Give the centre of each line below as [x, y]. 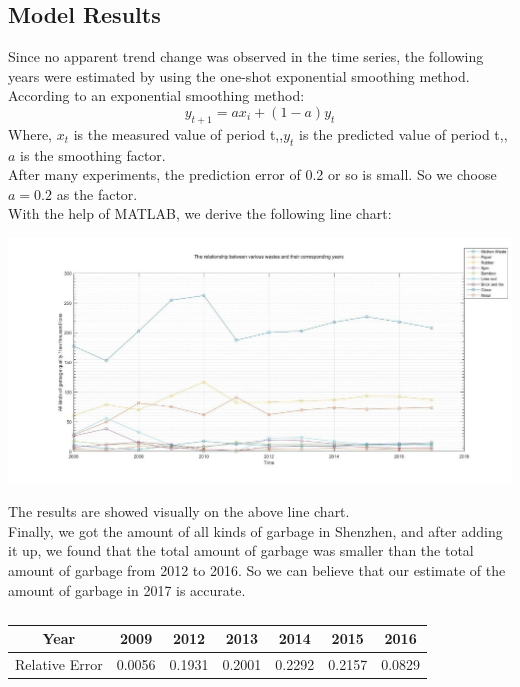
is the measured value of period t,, [178, 133]
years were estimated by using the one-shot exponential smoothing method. [239, 75]
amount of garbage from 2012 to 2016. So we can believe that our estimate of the [257, 569]
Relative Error [59, 663]
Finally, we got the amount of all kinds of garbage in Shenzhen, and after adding [255, 530]
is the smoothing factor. [93, 154]
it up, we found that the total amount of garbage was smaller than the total [241, 550]
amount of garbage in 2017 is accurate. [127, 589]
